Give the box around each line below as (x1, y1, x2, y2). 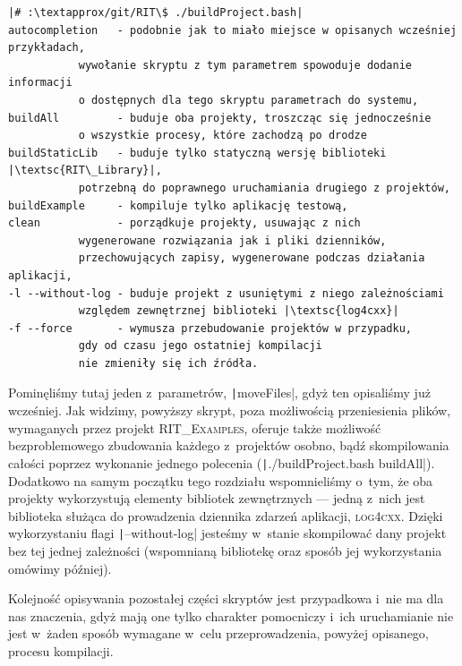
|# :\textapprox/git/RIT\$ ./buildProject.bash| (8, 6, 304, 19)
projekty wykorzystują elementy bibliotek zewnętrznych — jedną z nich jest (8, 489, 425, 508)
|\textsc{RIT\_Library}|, (8, 164, 162, 177)
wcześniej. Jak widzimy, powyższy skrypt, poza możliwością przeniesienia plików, (8, 401, 451, 420)
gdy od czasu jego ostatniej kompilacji (78, 339, 322, 353)
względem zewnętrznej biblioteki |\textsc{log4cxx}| (78, 304, 399, 318)
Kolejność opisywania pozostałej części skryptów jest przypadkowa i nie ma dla (8, 589, 444, 608)
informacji (8, 76, 73, 90)
